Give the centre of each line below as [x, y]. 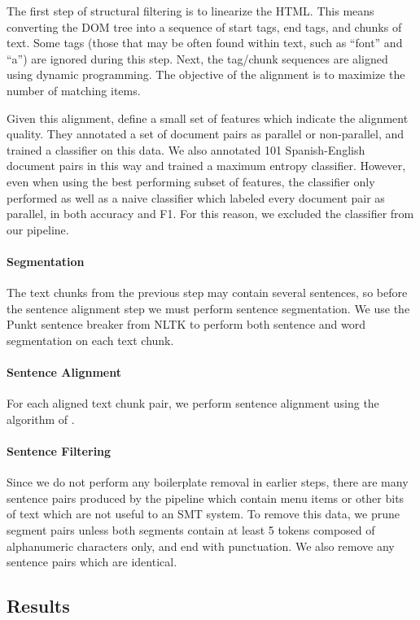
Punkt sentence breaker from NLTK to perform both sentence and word [186, 324]
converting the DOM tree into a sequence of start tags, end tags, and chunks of [204, 26]
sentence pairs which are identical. [92, 562]
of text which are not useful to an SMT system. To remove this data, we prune [203, 514]
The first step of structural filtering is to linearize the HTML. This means [190, 11]
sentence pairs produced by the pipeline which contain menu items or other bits [206, 498]
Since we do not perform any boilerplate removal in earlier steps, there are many [208, 482]
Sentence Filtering [59, 451]
